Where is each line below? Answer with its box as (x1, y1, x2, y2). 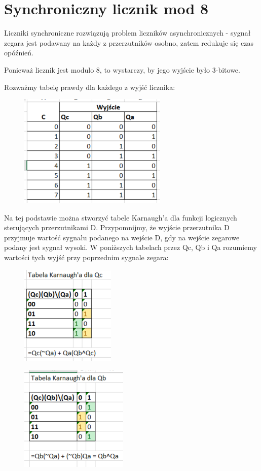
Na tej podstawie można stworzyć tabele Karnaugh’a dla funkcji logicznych (4, 212, 237, 223)
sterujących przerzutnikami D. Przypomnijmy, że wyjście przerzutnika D (4, 222, 230, 233)
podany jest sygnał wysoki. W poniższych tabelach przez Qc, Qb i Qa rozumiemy (4, 242, 257, 253)
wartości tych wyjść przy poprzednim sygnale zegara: (4, 252, 169, 263)
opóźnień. (4, 47, 33, 58)
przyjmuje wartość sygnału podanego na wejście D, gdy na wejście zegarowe (4, 232, 240, 242)
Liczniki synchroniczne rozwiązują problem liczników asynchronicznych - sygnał (4, 27, 251, 38)
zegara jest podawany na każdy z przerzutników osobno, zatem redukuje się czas (4, 37, 253, 48)
